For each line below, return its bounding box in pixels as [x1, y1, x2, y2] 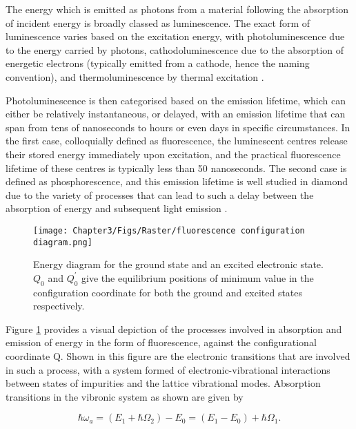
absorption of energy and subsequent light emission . [6, 201, 228, 216]
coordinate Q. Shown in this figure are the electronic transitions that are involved [6, 348, 350, 363]
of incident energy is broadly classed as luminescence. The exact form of [6, 15, 310, 30]
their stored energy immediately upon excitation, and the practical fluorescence [6, 146, 341, 161]
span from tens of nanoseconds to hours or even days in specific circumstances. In [6, 120, 350, 134]
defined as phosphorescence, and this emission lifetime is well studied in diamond [6, 174, 348, 189]
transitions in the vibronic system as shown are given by [6, 389, 244, 403]
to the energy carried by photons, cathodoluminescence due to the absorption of [6, 42, 344, 57]
